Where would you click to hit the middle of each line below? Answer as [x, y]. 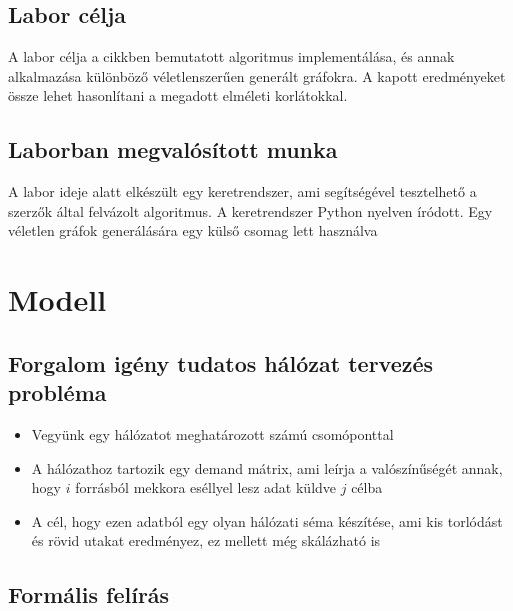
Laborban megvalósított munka [173, 149]
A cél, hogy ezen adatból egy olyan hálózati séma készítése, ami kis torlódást [267, 520]
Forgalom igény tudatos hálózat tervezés [221, 362]
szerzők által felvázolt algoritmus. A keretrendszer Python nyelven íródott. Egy [250, 210]
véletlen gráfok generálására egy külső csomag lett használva [193, 230]
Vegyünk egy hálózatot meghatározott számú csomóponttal [212, 433]
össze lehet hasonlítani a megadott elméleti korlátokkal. [178, 95]
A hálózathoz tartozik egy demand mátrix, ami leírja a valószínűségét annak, [267, 467]
